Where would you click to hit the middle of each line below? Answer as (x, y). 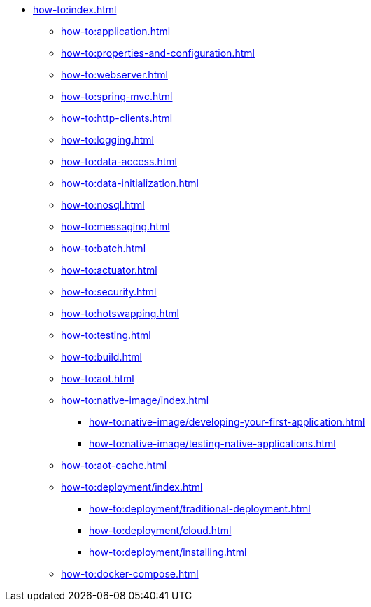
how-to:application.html (116, 31)
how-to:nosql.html (103, 205)
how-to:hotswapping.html (120, 313)
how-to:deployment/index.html (132, 487)
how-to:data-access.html (119, 161)
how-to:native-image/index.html (135, 400)
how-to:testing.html (106, 335)
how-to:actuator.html (109, 270)
